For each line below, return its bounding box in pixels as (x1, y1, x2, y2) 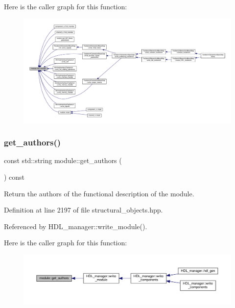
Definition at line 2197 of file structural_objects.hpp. (4, 205, 163, 215)
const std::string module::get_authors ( (4, 155, 122, 166)
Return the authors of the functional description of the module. (4, 188, 194, 198)
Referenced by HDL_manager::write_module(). (4, 221, 147, 231)
